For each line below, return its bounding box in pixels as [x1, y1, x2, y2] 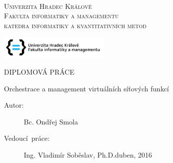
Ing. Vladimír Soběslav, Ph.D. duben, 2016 [24, 149, 152, 160]
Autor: [4, 100, 24, 110]
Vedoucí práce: [4, 133, 50, 143]
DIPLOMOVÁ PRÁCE [4, 66, 74, 77]
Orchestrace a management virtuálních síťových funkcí [4, 83, 169, 93]
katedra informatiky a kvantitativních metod [4, 20, 147, 30]
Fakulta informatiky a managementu [4, 10, 119, 21]
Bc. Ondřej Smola [24, 116, 78, 126]
